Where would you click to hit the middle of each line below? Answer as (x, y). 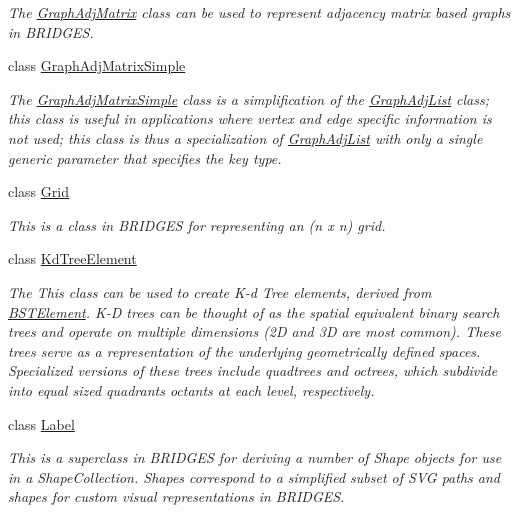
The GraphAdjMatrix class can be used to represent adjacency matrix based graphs (259, 12)
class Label (41, 423)
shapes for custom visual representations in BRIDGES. (176, 496)
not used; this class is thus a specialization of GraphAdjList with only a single (245, 137)
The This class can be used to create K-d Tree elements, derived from (220, 291)
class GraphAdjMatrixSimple (97, 65)
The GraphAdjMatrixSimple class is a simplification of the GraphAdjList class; (249, 98)
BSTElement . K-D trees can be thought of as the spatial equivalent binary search (254, 311)
